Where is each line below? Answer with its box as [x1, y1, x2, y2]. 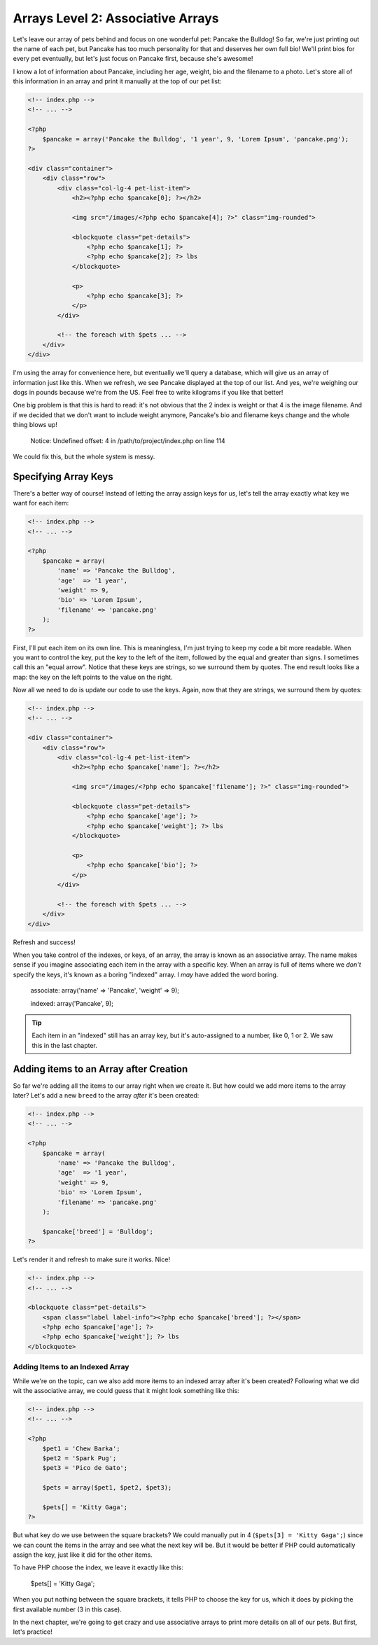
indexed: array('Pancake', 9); [30, 999, 113, 1007]
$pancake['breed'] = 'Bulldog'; [42, 1227, 154, 1235]
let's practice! [13, 1627, 52, 1636]
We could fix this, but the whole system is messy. [13, 452, 155, 461]
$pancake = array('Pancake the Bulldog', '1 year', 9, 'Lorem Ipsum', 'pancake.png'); [42, 135, 349, 143]
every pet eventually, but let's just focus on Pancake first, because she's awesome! [13, 55, 253, 63]
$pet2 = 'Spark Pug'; [42, 1454, 117, 1462]
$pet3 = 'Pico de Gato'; [42, 1464, 128, 1472]
